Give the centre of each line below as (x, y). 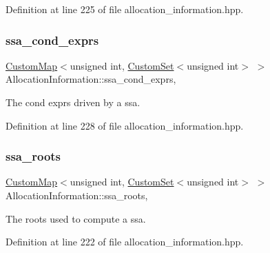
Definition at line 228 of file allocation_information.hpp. (125, 125)
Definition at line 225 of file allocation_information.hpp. (125, 9)
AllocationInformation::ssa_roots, (77, 195)
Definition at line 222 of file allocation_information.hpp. (125, 242)
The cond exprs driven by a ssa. (73, 102)
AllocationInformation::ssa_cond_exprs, (91, 79)
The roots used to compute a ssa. (76, 218)
